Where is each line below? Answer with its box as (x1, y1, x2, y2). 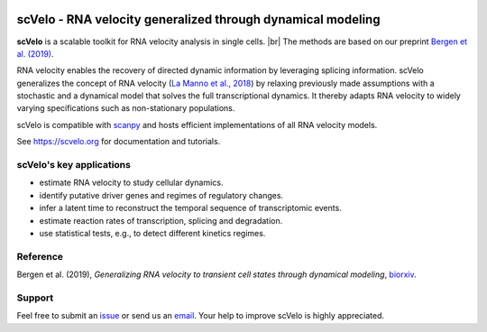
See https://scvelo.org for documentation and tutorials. (16, 136, 221, 147)
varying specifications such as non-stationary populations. (16, 103, 235, 114)
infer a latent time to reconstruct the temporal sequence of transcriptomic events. (39, 203, 342, 214)
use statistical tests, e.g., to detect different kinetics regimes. (39, 227, 266, 238)
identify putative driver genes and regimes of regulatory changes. (39, 189, 284, 200)
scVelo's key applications (16, 159, 131, 171)
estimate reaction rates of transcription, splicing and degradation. (39, 215, 283, 226)
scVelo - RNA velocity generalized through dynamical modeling (16, 12, 381, 27)
